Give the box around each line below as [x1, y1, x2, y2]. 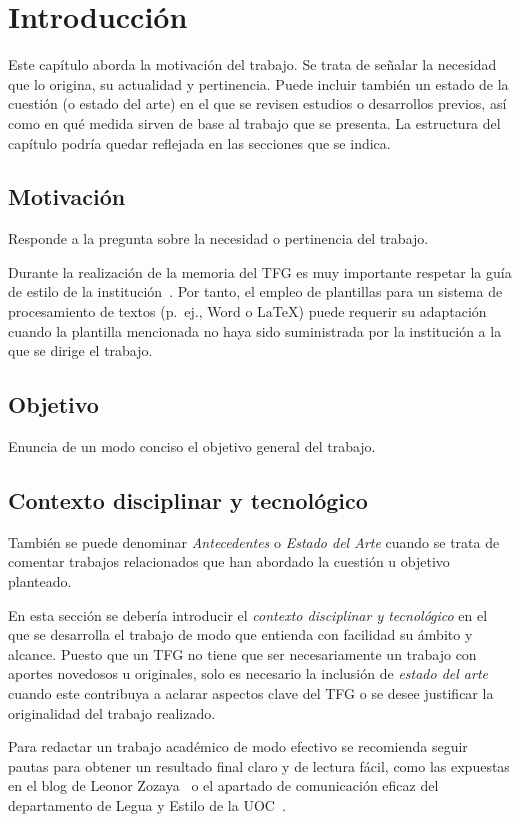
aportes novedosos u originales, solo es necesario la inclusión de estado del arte [8, 663, 489, 684]
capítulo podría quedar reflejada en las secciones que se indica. [8, 132, 391, 153]
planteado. [8, 571, 72, 592]
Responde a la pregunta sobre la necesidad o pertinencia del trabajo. [8, 228, 429, 249]
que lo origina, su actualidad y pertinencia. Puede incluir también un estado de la [8, 73, 509, 94]
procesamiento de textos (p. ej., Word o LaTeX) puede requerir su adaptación [8, 301, 487, 322]
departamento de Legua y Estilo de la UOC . [8, 794, 286, 815]
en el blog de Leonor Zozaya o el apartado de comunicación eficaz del [8, 775, 439, 796]
